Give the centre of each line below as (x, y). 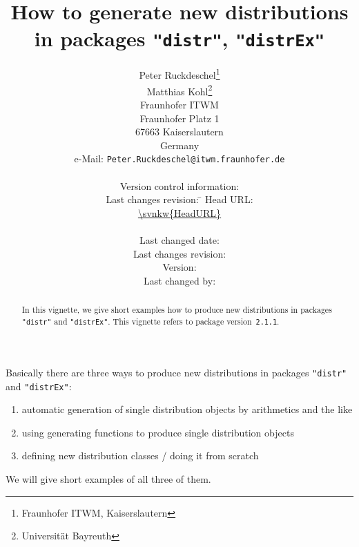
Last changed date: (179, 239)
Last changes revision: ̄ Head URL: (179, 199)
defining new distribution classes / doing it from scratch (140, 455)
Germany (179, 145)
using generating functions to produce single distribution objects (158, 432)
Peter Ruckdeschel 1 (179, 74)
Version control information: (179, 185)
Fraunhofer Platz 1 (179, 118)
